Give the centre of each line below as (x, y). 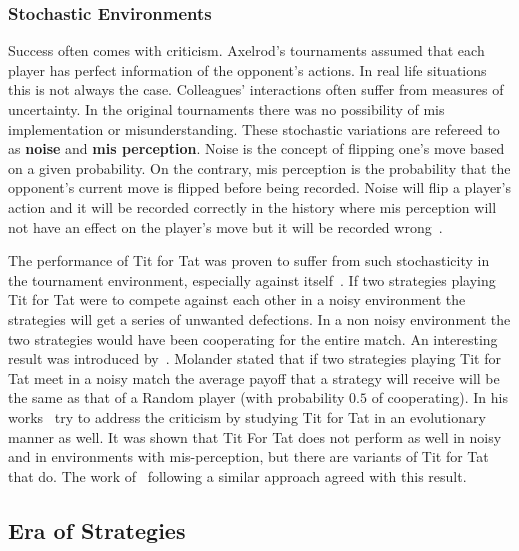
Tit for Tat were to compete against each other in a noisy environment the (237, 299)
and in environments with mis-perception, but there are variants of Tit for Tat (248, 456)
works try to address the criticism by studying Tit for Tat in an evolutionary (247, 416)
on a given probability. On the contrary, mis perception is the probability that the (259, 167)
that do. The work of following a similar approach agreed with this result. (237, 475)
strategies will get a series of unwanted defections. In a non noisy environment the (259, 318)
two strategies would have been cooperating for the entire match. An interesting (253, 338)
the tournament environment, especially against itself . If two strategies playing (252, 279)
